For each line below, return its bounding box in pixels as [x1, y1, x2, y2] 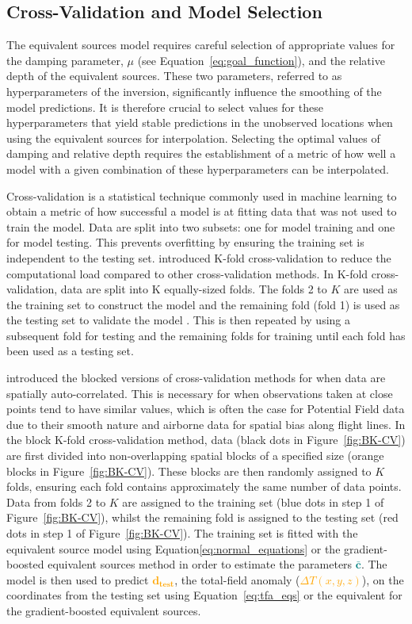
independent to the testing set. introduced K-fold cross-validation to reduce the [6, 249, 391, 266]
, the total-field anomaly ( [174, 571, 300, 588]
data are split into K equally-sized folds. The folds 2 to [60, 281, 327, 297]
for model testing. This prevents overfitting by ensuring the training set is [6, 234, 364, 251]
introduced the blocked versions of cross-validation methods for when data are [6, 369, 386, 386]
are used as [344, 281, 398, 297]
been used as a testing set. [6, 343, 134, 359]
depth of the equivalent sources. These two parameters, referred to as [6, 67, 342, 84]
